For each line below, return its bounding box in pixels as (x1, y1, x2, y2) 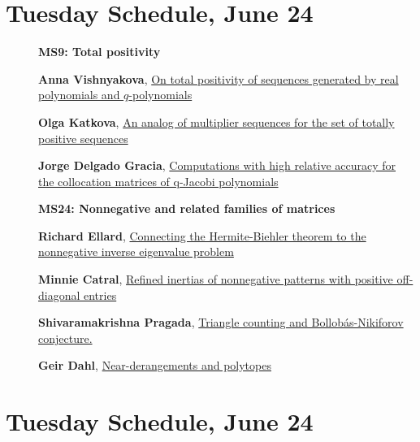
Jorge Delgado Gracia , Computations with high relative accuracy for (38, 157, 396, 174)
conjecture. (38, 329, 93, 346)
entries (84, 286, 117, 303)
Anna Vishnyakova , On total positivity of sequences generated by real (38, 70, 399, 87)
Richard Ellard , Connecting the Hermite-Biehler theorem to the (38, 227, 366, 244)
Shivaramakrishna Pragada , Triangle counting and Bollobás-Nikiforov (38, 314, 404, 331)
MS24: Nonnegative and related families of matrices (38, 200, 336, 217)
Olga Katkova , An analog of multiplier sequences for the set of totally (38, 113, 395, 130)
